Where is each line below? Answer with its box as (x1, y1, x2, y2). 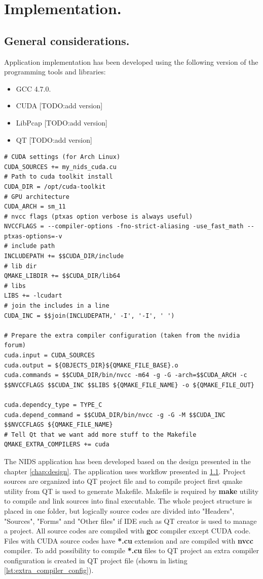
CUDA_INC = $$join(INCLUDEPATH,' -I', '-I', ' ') (4, 312, 175, 319)
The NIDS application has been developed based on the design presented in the (4, 456, 251, 466)
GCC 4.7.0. (16, 83, 51, 94)
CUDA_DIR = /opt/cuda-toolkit (4, 183, 106, 190)
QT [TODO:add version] (16, 134, 92, 145)
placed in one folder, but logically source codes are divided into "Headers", (4, 505, 235, 516)
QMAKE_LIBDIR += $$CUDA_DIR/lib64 (4, 272, 121, 280)
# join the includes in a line (4, 302, 109, 310)
